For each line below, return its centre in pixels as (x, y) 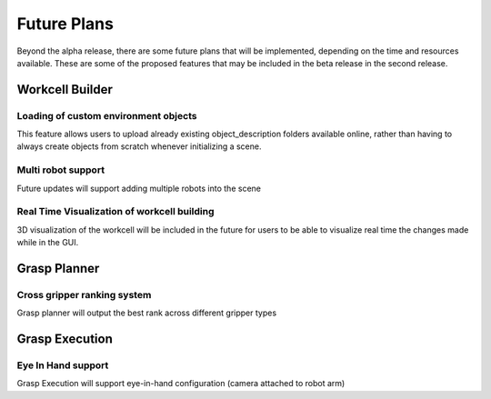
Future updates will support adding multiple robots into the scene (139, 188)
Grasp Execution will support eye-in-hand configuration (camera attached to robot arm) (181, 384)
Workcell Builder (65, 90)
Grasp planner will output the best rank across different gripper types (147, 313)
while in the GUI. (48, 243)
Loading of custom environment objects (107, 115)
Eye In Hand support (63, 365)
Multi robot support (60, 170)
